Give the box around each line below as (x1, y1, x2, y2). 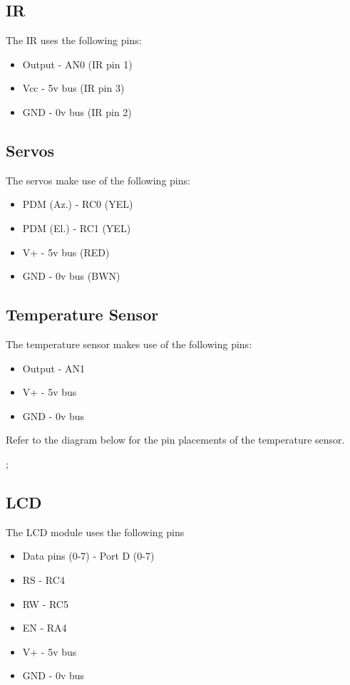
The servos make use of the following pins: (6, 172, 190, 187)
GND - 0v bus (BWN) (22, 268, 120, 283)
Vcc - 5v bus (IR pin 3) (22, 80, 125, 95)
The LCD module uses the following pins (6, 524, 185, 539)
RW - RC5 (22, 596, 68, 611)
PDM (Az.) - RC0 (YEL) (22, 197, 133, 211)
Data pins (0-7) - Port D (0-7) (22, 548, 155, 563)
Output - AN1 (22, 360, 85, 375)
